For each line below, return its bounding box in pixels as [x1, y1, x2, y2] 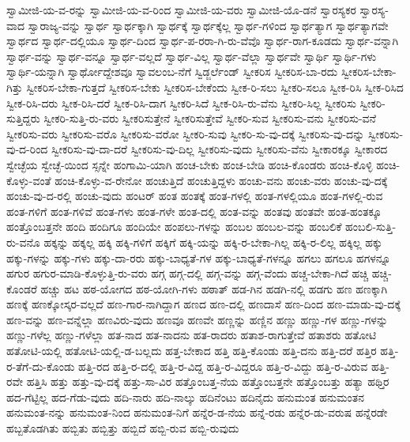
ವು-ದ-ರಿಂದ [6, 141, 48, 157]
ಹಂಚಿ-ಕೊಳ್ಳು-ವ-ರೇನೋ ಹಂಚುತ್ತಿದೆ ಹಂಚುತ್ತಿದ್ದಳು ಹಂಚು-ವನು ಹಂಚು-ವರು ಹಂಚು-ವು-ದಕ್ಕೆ [55, 172, 388, 188]
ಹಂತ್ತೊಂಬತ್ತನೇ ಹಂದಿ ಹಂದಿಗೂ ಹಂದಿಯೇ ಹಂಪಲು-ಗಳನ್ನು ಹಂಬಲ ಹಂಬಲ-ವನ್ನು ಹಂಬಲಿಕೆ [6, 218, 342, 235]
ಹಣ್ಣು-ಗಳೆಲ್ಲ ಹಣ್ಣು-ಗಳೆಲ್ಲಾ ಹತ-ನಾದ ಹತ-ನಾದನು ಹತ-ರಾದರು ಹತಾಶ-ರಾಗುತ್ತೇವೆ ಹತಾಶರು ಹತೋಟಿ [6, 327, 377, 343]
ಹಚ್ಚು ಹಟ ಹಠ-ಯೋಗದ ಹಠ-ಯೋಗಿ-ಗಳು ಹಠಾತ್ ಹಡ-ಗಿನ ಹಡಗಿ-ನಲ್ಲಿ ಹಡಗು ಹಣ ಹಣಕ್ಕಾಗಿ [40, 280, 388, 297]
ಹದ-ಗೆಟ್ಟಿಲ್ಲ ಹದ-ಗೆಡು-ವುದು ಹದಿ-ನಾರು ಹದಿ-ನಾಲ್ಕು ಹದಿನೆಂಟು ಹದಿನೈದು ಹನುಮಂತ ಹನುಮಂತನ [6, 388, 364, 405]
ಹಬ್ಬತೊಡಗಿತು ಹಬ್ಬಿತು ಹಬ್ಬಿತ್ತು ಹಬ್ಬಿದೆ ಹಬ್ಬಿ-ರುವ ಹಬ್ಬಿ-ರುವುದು [6, 420, 239, 436]
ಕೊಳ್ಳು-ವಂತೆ [6, 172, 51, 188]
